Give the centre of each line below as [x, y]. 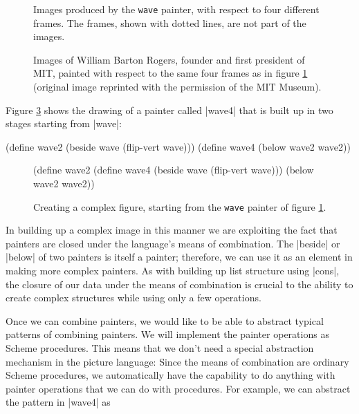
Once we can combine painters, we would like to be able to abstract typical [165, 320]
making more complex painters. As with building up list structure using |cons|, [173, 271]
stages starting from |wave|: [64, 123]
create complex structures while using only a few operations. [134, 298]
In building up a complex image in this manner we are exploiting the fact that [172, 230]
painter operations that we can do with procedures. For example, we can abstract [178, 388]
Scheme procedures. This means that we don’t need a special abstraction [160, 348]
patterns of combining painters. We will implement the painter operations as [167, 334]
